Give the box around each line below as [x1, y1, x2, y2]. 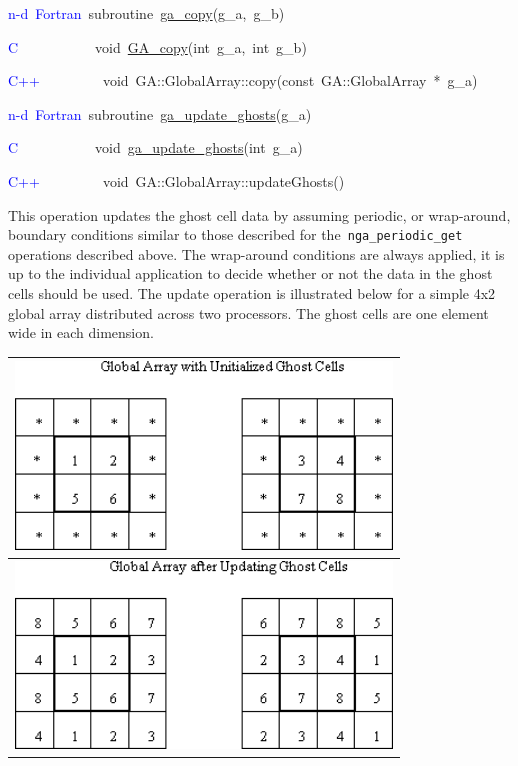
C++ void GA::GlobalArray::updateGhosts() [8, 170, 345, 191]
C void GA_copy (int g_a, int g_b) [8, 36, 307, 57]
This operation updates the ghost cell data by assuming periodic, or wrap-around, [8, 204, 511, 225]
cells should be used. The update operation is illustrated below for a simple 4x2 [8, 283, 496, 303]
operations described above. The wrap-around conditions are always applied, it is [8, 243, 505, 264]
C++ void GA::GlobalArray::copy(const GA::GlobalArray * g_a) [8, 70, 478, 91]
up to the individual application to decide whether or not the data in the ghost [8, 263, 493, 284]
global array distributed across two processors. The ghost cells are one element [8, 302, 489, 323]
